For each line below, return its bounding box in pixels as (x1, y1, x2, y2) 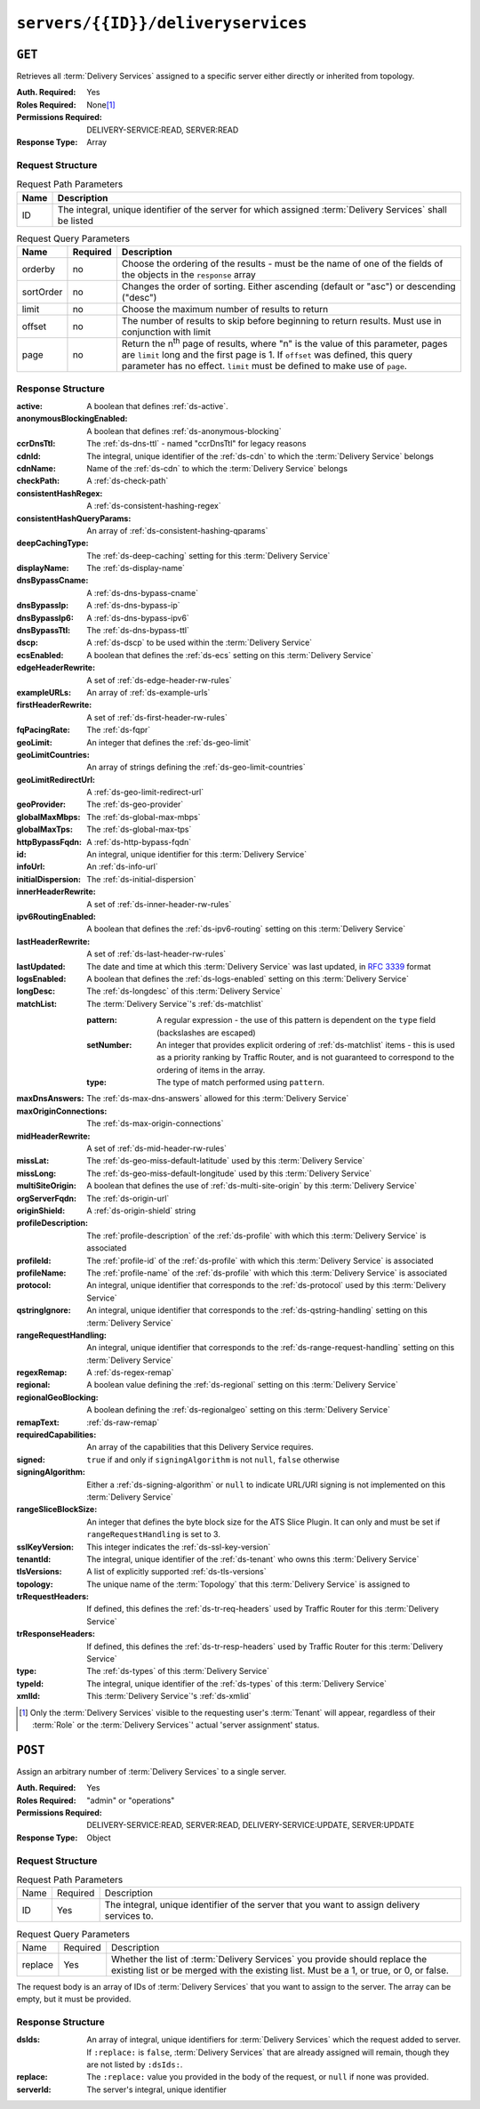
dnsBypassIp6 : (16, 612, 75, 623)
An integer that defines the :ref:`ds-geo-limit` (86, 737, 252, 747)
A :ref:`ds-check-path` (86, 476, 169, 487)
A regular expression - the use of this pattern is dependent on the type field (156, 1015, 436, 1026)
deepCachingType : (16, 538, 89, 549)
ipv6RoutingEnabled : (16, 912, 97, 922)
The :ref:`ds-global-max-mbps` (86, 811, 201, 822)
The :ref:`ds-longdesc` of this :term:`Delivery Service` (86, 986, 284, 996)
